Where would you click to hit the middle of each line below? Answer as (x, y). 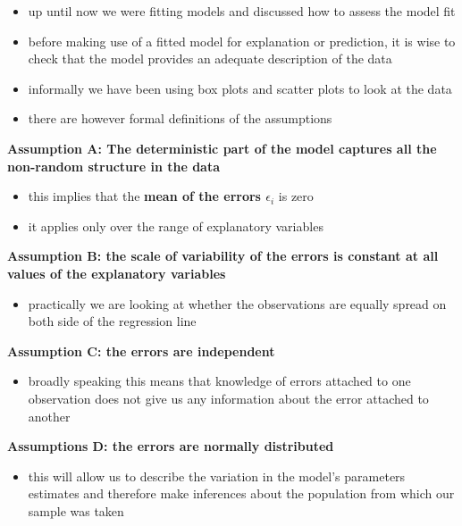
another (49, 416)
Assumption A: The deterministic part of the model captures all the (222, 148)
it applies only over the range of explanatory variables (176, 225)
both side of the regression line (112, 321)
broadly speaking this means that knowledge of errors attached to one (219, 381)
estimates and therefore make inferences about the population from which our (241, 493)
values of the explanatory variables (117, 273)
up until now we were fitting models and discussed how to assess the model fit (242, 11)
